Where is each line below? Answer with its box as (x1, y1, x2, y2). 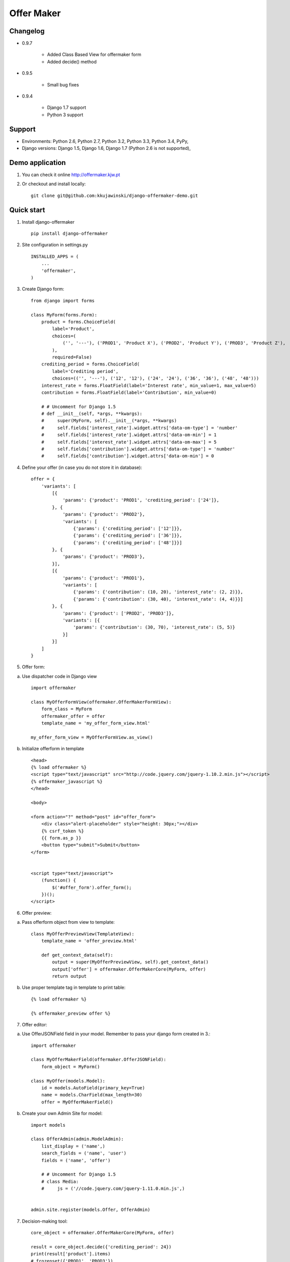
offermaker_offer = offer (41, 713, 106, 719)
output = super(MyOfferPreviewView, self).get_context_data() (52, 959, 209, 965)
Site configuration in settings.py (22, 242, 88, 248)
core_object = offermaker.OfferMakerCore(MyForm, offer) (31, 1230, 175, 1236)
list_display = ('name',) (41, 1143, 106, 1149)
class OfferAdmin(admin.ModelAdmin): (31, 1136, 124, 1142)
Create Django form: (22, 286, 64, 292)
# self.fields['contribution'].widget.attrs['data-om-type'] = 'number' (41, 446, 236, 452)
